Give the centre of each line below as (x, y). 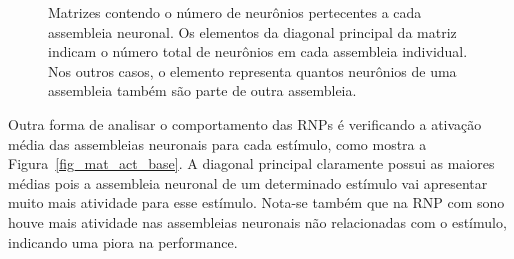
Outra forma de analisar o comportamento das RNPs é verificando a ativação (245, 123)
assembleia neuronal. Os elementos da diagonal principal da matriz (252, 31)
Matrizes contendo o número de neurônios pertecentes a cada (235, 12)
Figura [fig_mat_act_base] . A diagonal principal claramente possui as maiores (251, 163)
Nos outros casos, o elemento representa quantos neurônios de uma (252, 70)
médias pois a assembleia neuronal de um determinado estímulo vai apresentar (248, 182)
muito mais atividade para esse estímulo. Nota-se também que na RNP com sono (256, 202)
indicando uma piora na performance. (123, 241)
